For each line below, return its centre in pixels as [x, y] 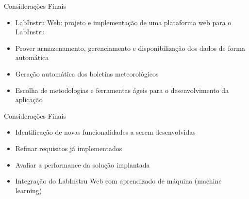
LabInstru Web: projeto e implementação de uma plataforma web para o [123, 22]
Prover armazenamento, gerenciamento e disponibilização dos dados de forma [130, 48]
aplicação [29, 99]
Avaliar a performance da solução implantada [83, 164]
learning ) [29, 190]
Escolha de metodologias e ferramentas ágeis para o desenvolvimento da [122, 90]
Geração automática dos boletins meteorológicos [87, 73]
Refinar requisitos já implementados [69, 148]
